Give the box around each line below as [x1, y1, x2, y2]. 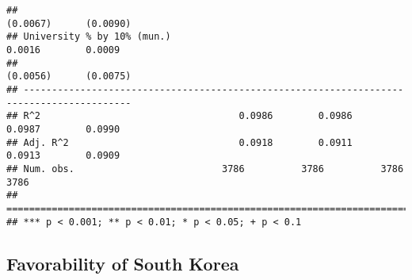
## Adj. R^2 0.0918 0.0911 [6, 136, 353, 148]
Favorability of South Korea [6, 251, 239, 275]
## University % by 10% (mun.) [6, 31, 171, 43]
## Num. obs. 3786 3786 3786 [6, 163, 404, 175]
